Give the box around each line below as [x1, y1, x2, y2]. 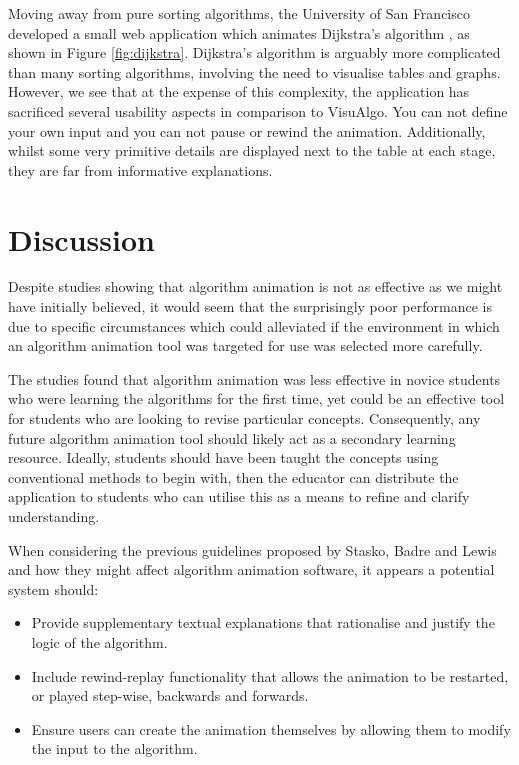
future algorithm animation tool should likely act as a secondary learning [8, 427, 456, 448]
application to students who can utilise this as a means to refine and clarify [8, 486, 470, 507]
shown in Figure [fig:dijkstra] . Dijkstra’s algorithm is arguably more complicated [8, 42, 501, 63]
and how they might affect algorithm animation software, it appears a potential [8, 559, 495, 580]
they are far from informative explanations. [8, 159, 273, 180]
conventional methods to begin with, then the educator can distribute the [8, 466, 459, 487]
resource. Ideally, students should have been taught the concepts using [8, 447, 439, 468]
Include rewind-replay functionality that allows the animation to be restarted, [31, 665, 509, 686]
